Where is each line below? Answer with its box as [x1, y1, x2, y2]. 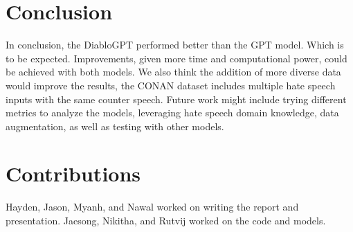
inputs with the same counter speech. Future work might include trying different [6, 91, 347, 106]
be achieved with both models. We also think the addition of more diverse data [6, 64, 341, 79]
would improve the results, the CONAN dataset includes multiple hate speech [6, 78, 336, 92]
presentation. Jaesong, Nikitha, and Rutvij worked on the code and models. [6, 213, 326, 227]
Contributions [6, 159, 141, 188]
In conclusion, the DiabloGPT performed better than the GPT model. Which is [6, 37, 344, 52]
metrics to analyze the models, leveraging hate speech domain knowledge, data [6, 105, 339, 120]
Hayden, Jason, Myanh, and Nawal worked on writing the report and [6, 199, 299, 214]
